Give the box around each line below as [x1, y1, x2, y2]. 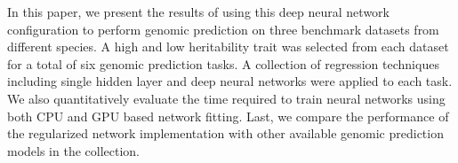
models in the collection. [7, 141, 141, 159]
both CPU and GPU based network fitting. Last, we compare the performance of [7, 106, 449, 125]
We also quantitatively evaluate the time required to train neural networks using [7, 89, 446, 107]
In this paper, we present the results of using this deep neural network [7, 3, 390, 20]
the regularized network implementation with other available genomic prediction [7, 124, 444, 143]
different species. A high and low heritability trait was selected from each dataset [7, 37, 449, 56]
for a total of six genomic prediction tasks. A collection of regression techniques [7, 54, 439, 73]
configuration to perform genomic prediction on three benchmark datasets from [7, 19, 439, 38]
